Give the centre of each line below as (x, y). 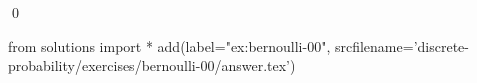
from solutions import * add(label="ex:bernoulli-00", (169, 45)
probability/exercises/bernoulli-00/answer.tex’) (152, 65)
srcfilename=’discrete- (401, 45)
